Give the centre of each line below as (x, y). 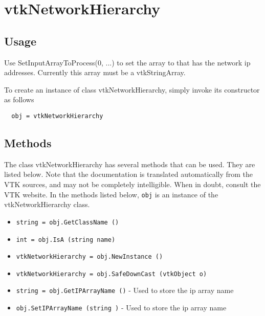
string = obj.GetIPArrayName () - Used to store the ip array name (125, 290)
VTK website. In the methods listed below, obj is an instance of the (111, 194)
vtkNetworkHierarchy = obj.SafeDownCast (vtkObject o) (112, 274)
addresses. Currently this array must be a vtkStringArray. (95, 72)
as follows (19, 99)
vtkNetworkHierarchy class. (47, 204)
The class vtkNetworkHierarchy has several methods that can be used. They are (130, 164)
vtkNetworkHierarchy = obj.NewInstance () (90, 257)
